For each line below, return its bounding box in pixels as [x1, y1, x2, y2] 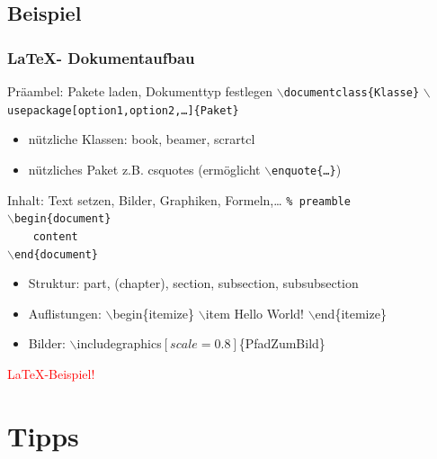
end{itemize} [315, 303, 387, 322]
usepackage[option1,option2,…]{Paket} [7, 103, 239, 117]
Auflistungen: [28, 303, 102, 322]
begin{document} [13, 212, 111, 226]
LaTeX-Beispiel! [7, 364, 95, 382]
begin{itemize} [112, 303, 195, 322]
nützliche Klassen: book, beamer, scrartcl [28, 130, 255, 148]
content [32, 229, 78, 243]
